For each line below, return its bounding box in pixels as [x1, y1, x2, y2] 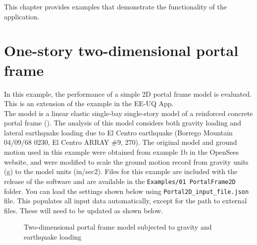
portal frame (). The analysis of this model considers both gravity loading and [4, 118, 241, 128]
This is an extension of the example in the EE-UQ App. [4, 98, 174, 109]
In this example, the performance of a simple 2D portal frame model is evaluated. [4, 88, 252, 99]
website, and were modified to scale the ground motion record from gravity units [4, 156, 249, 167]
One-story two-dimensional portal [4, 40, 239, 61]
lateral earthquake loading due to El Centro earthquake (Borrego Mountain [4, 127, 233, 137]
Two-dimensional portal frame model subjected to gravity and [24, 222, 212, 232]
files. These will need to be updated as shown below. [4, 205, 163, 215]
